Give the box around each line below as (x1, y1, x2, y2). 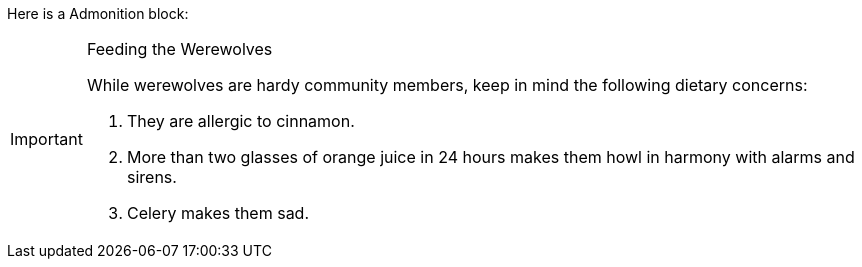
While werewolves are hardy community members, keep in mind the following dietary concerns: (86, 75, 808, 95)
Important (10, 129, 83, 149)
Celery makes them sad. (126, 203, 310, 223)
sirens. (126, 167, 177, 187)
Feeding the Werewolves (86, 39, 273, 59)
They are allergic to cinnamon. (126, 111, 355, 131)
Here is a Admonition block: (7, 5, 189, 22)
